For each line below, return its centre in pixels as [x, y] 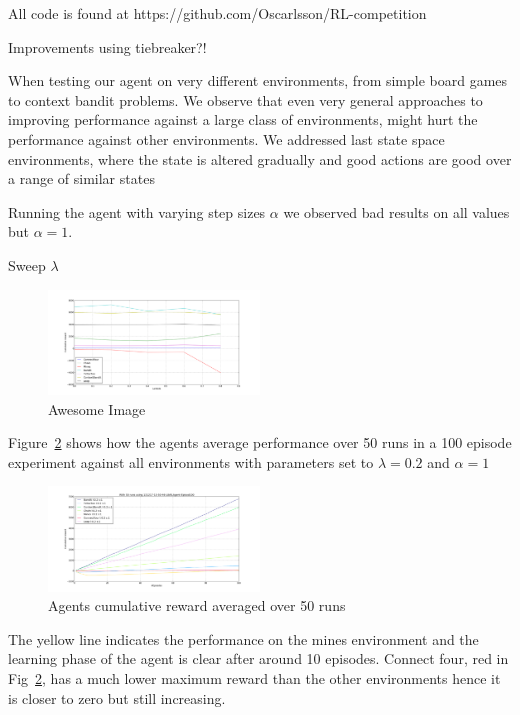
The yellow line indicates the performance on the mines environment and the [243, 638]
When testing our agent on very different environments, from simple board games [258, 80]
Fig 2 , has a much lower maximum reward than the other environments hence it [254, 678]
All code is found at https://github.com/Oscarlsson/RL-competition [217, 13]
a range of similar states [81, 178]
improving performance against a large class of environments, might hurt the [243, 119]
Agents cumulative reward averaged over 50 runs [197, 605]
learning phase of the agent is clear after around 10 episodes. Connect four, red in [258, 658]
